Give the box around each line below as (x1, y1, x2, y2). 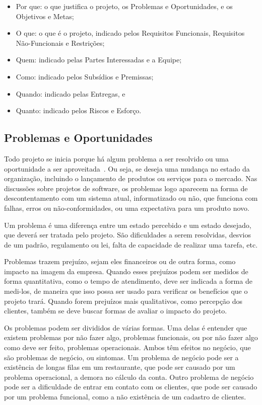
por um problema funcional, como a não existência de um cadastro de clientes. (4, 391, 246, 402)
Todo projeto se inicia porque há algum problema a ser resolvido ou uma (4, 153, 229, 164)
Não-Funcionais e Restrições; (16, 37, 105, 48)
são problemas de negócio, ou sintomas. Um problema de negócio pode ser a (4, 352, 239, 362)
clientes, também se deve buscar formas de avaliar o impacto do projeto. (4, 305, 227, 316)
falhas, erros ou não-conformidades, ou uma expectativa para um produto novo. (4, 202, 249, 213)
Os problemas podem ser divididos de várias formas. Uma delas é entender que (4, 322, 247, 333)
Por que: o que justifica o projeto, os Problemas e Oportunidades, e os (16, 1, 233, 11)
